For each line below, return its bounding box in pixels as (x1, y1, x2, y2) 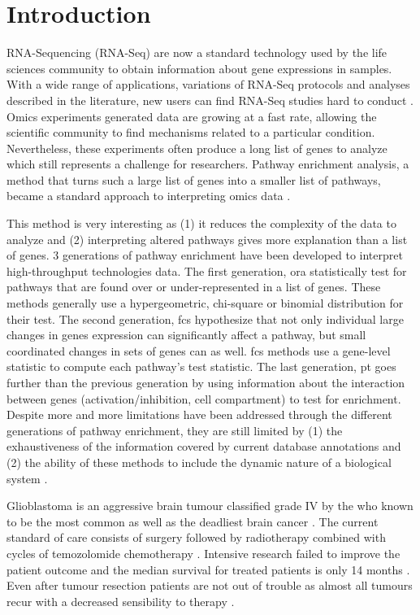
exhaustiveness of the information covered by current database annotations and (6, 438, 401, 455)
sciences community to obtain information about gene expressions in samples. (6, 59, 392, 76)
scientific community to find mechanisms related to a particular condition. (6, 124, 375, 141)
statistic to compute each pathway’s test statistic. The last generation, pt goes (6, 358, 396, 375)
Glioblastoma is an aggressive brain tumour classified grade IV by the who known (6, 497, 414, 514)
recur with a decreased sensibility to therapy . (6, 592, 235, 609)
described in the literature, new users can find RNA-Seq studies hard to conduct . (6, 91, 414, 108)
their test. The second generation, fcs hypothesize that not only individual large (6, 310, 404, 327)
